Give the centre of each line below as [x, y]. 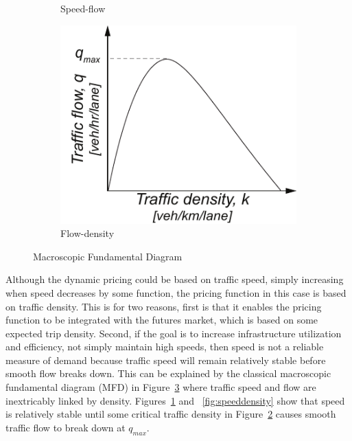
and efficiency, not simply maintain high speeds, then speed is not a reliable [165, 347]
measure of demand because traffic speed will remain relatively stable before [166, 360]
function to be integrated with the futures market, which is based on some [162, 320]
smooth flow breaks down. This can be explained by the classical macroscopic [168, 373]
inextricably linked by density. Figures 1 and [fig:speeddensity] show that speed [175, 400]
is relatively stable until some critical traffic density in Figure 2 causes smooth [171, 414]
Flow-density [87, 233]
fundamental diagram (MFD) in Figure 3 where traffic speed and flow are [161, 387]
